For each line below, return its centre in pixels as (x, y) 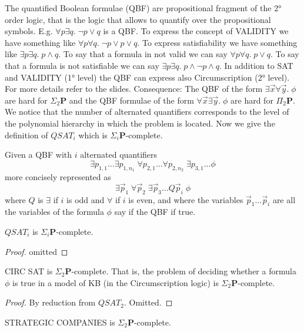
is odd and (86, 199)
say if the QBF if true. (155, 212)
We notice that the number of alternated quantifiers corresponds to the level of (147, 112)
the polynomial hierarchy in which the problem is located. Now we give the (140, 123)
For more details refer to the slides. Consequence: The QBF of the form (134, 89)
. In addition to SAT (256, 65)
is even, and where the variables (186, 199)
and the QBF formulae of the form (131, 100)
